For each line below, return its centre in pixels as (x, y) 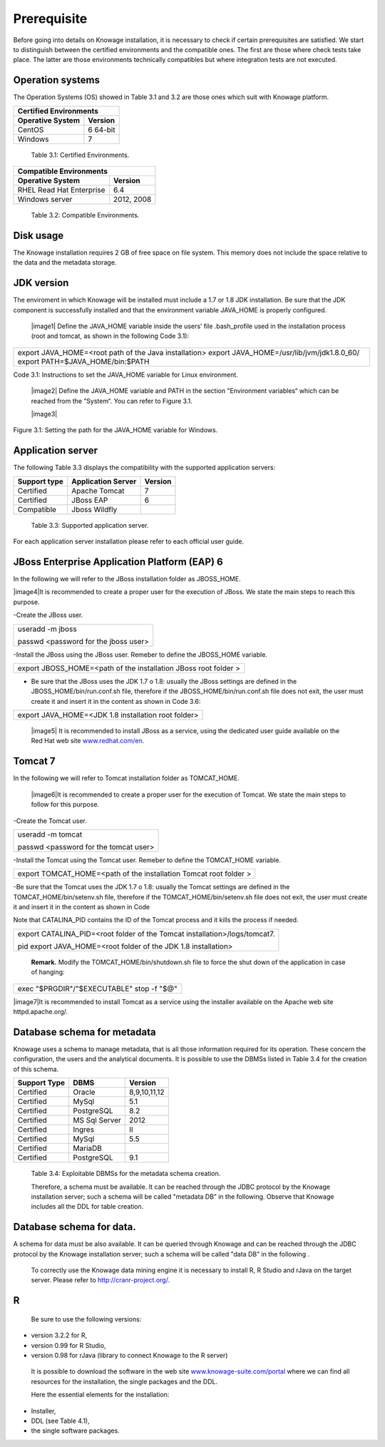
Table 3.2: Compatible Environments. (85, 215)
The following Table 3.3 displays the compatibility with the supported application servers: (144, 468)
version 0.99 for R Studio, (68, 1345)
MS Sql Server (97, 1120)
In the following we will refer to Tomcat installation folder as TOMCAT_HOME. (126, 778)
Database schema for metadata (84, 1032)
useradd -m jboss (47, 629)
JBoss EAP (90, 500)
